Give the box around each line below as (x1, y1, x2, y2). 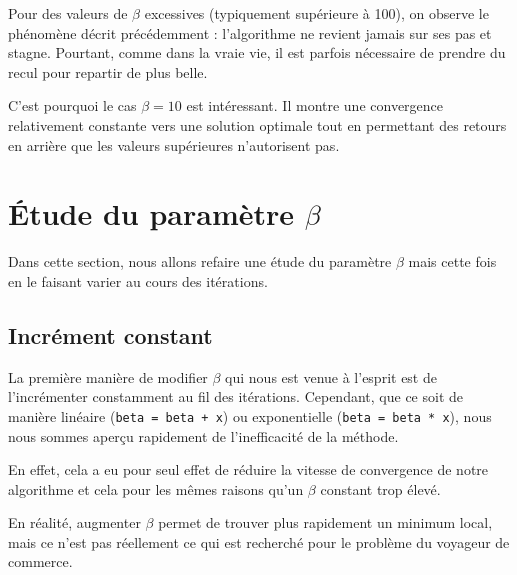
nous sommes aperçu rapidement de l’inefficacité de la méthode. (8, 425, 399, 446)
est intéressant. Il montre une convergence (186, 95, 444, 116)
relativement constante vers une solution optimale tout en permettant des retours (8, 114, 507, 135)
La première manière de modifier (8, 366, 208, 387)
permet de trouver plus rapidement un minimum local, (158, 512, 493, 533)
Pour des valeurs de (8, 3, 128, 23)
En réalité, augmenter (8, 512, 141, 533)
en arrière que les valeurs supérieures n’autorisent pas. (8, 134, 340, 155)
